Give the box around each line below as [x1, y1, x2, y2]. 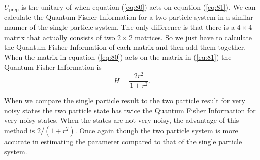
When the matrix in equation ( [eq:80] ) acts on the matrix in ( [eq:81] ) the [4, 51, 232, 62]
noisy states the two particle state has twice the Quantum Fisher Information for [4, 105, 256, 115]
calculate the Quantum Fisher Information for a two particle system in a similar [4, 12, 253, 22]
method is [4, 124, 35, 135]
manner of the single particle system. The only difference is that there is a [4, 22, 235, 33]
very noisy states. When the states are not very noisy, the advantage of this [4, 115, 239, 125]
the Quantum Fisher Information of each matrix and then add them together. [4, 42, 246, 52]
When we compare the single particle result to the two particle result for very [4, 95, 245, 106]
